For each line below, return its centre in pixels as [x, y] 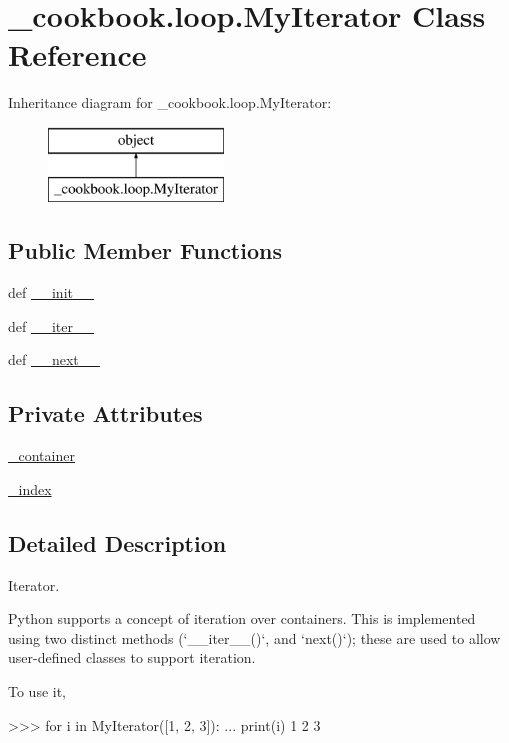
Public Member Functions [145, 250]
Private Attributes [105, 413]
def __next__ [54, 359]
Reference [77, 54]
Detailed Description [117, 542]
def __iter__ [51, 325]
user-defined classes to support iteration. [132, 657]
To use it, [37, 691]
